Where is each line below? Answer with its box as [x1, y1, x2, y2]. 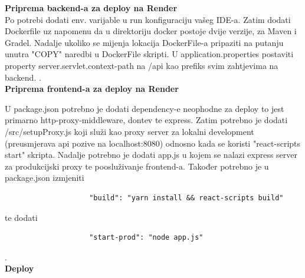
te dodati [5, 211, 38, 223]
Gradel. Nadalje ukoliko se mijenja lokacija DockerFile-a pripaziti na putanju [5, 36, 284, 48]
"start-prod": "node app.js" [89, 233, 204, 242]
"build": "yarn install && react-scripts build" [89, 193, 284, 202]
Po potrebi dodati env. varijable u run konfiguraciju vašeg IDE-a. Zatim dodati [5, 13, 291, 25]
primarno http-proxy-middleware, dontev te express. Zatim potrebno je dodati [5, 114, 288, 126]
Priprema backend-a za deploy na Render [5, 2, 178, 14]
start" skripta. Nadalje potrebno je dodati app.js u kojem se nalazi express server [5, 148, 298, 161]
